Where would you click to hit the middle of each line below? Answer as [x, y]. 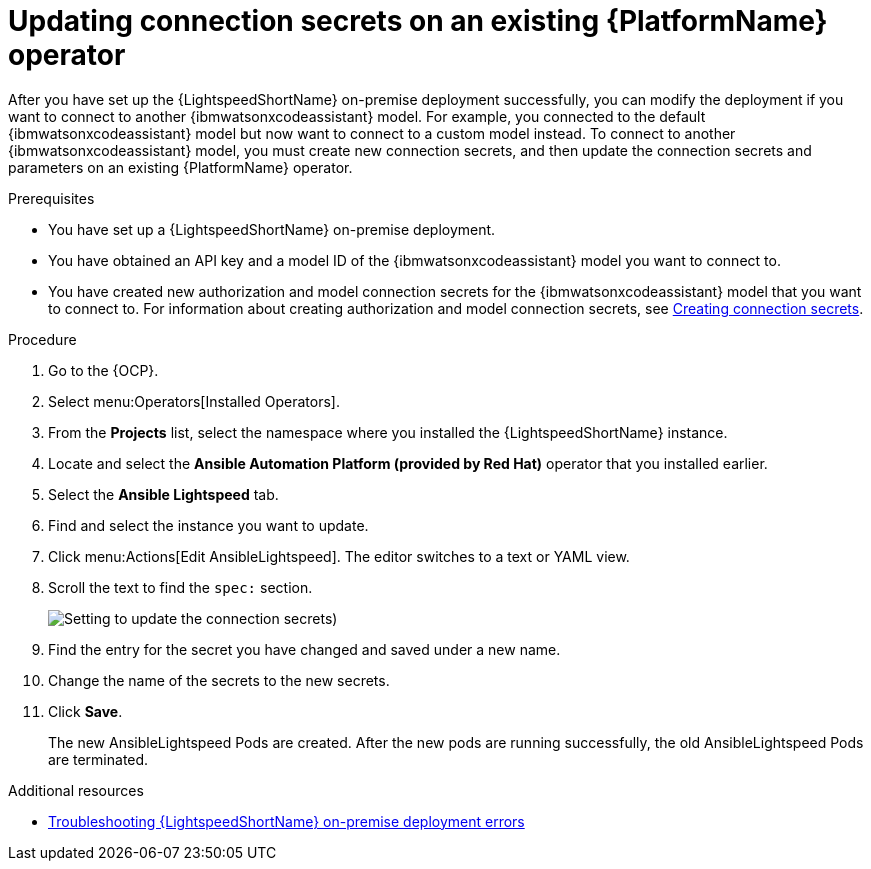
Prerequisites [51, 198]
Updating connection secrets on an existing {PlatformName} [418, 21]
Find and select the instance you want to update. [208, 525]
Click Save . [85, 711]
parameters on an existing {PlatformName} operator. [180, 167]
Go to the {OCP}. [103, 370]
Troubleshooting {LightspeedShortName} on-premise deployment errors [286, 821]
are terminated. [98, 759]
